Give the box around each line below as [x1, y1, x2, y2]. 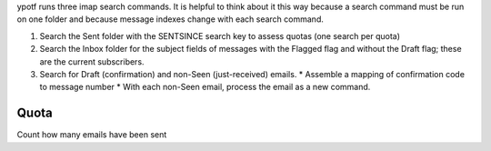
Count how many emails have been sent [16, 129, 167, 140]
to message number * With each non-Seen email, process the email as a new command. [39, 82, 371, 93]
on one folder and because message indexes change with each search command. [16, 14, 325, 25]
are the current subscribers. [39, 55, 145, 67]
